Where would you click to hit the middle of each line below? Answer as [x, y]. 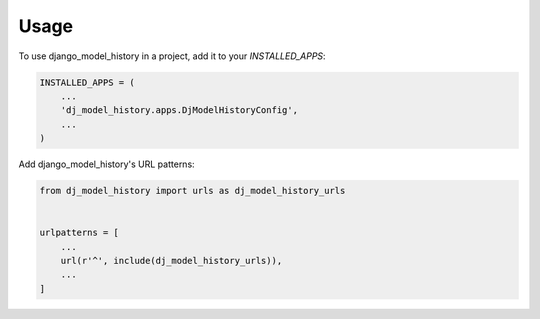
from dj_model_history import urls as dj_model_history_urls [192, 191]
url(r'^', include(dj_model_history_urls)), [171, 261]
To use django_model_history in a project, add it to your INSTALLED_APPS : [172, 56]
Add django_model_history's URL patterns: [106, 164]
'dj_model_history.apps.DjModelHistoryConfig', [179, 110]
